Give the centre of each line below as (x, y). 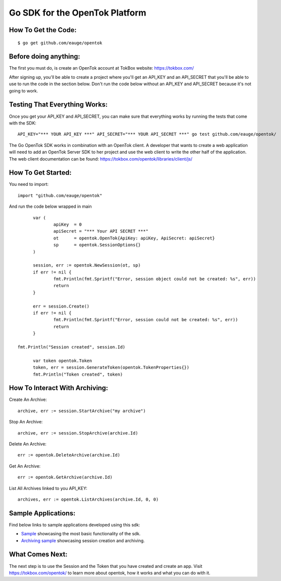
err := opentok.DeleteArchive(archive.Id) (69, 455)
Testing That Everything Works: (58, 105)
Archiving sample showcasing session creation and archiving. (83, 541)
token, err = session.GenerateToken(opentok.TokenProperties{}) (111, 368)
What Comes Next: (38, 554)
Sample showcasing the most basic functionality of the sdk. (81, 534)
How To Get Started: (40, 173)
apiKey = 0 (68, 224)
